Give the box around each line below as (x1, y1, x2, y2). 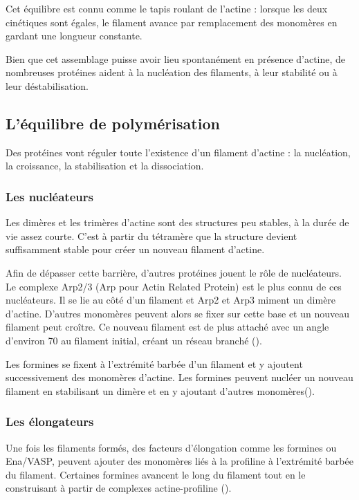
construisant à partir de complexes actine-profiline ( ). (6, 481, 232, 495)
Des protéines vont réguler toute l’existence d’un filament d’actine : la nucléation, (6, 145, 351, 159)
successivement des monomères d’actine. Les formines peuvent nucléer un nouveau (6, 370, 353, 385)
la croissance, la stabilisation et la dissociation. (6, 158, 204, 173)
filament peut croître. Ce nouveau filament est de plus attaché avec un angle (6, 320, 329, 334)
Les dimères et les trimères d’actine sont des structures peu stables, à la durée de (6, 215, 349, 230)
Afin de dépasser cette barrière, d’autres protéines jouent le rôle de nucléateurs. (6, 265, 342, 279)
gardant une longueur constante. (6, 28, 142, 43)
